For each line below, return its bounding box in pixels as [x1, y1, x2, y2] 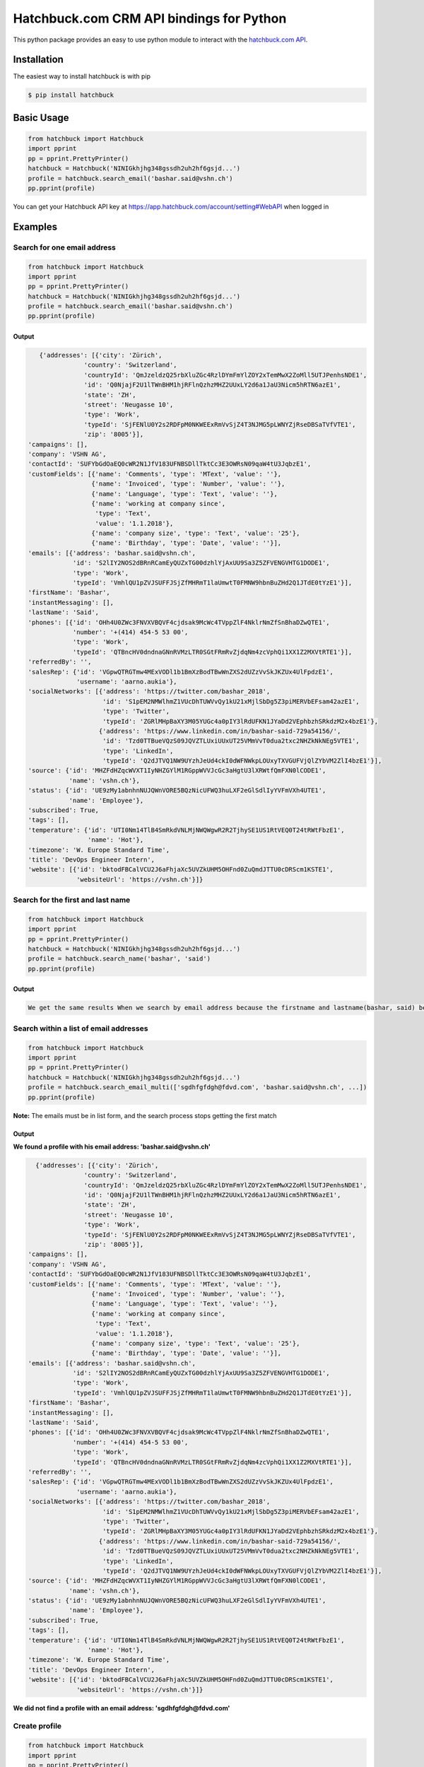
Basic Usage [13, 112, 69, 124]
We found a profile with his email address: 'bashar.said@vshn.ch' [13, 1142, 211, 1151]
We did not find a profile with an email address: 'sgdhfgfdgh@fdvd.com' [13, 1703, 230, 1712]
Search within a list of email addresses [13, 1023, 148, 1033]
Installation [13, 54, 64, 66]
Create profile [13, 1721, 62, 1731]
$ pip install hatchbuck [28, 91, 114, 99]
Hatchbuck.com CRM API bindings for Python [13, 11, 287, 26]
